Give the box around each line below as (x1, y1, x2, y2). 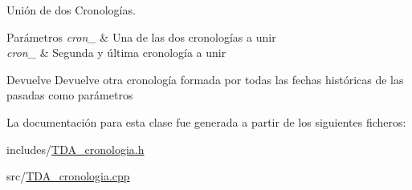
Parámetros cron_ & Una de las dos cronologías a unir (6, 28, 276, 45)
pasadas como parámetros (6, 87, 133, 103)
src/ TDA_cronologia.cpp (6, 168, 130, 184)
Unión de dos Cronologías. (6, 2, 136, 18)
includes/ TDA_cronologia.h (6, 140, 145, 157)
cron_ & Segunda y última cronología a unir (6, 44, 226, 61)
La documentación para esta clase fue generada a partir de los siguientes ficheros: (6, 113, 406, 130)
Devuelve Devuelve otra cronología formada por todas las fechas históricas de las (6, 71, 404, 87)
